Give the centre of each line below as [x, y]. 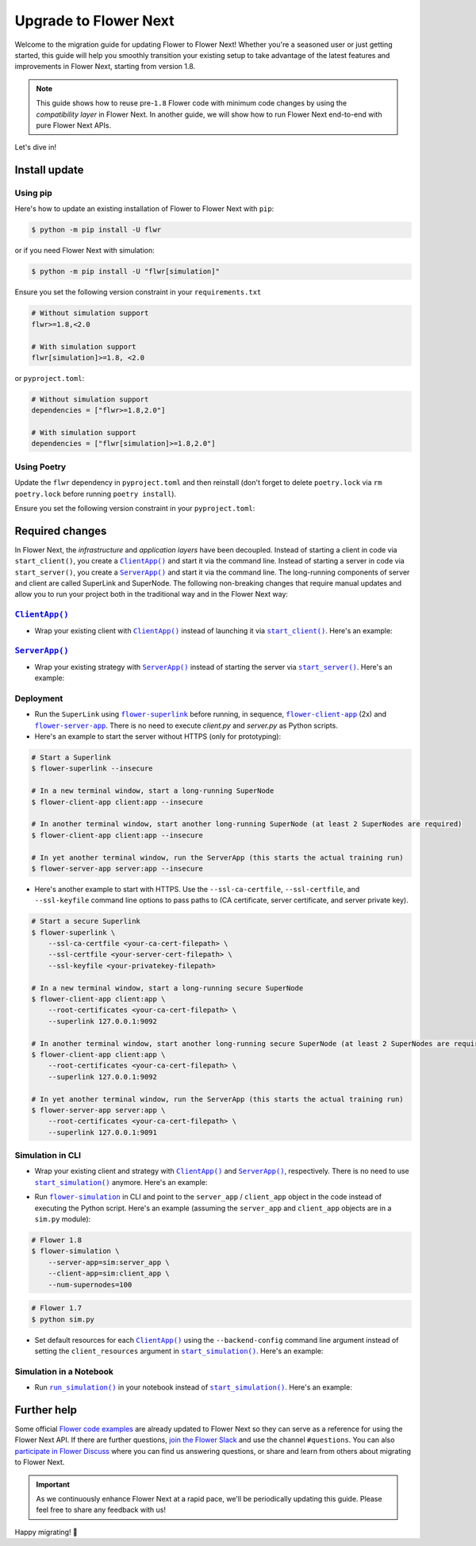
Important [53, 1484]
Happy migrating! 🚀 [46, 1532]
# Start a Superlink [71, 758]
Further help [46, 1410]
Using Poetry [40, 467]
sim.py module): [63, 1219]
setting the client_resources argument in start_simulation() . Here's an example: [179, 1351]
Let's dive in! [36, 148]
